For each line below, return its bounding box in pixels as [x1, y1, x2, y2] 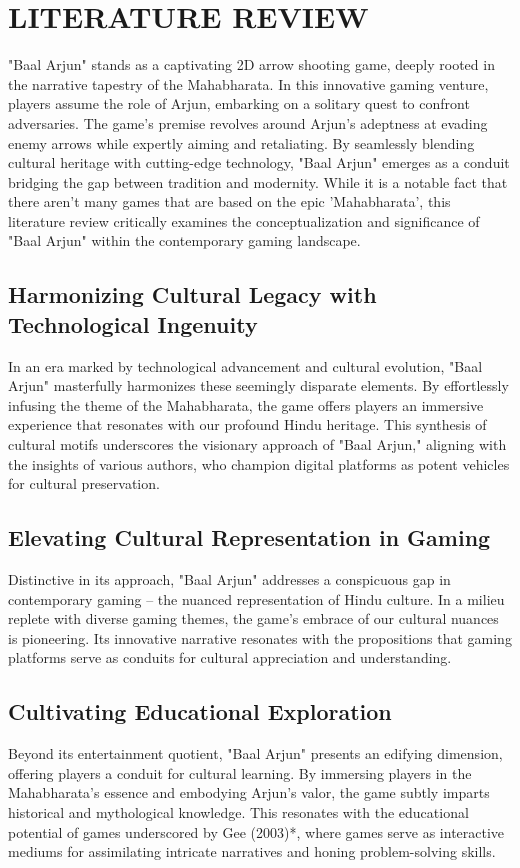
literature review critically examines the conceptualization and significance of [8, 210, 480, 231]
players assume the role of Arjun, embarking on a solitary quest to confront [8, 93, 470, 114]
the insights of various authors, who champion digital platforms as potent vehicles [8, 453, 510, 474]
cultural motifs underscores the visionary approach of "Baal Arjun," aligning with [8, 434, 507, 455]
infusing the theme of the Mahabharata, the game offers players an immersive [8, 394, 484, 415]
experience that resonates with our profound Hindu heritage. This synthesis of [8, 414, 487, 435]
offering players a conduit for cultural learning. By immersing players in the [8, 762, 472, 783]
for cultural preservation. [8, 473, 160, 494]
